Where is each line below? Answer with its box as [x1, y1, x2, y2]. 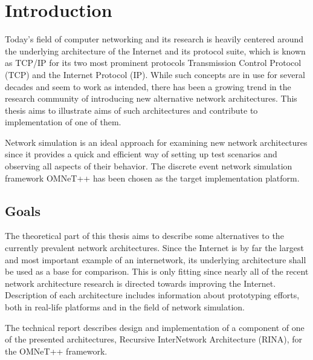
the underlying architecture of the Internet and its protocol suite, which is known [5, 44, 306, 57]
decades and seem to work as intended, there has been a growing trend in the [5, 80, 291, 93]
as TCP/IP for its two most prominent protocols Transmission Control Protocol [5, 56, 302, 69]
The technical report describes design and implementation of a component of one [5, 321, 305, 333]
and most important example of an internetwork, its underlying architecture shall [5, 253, 306, 266]
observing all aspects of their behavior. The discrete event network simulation [5, 160, 292, 172]
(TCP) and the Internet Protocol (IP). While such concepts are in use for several [5, 68, 305, 80]
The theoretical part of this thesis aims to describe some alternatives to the [5, 229, 284, 242]
